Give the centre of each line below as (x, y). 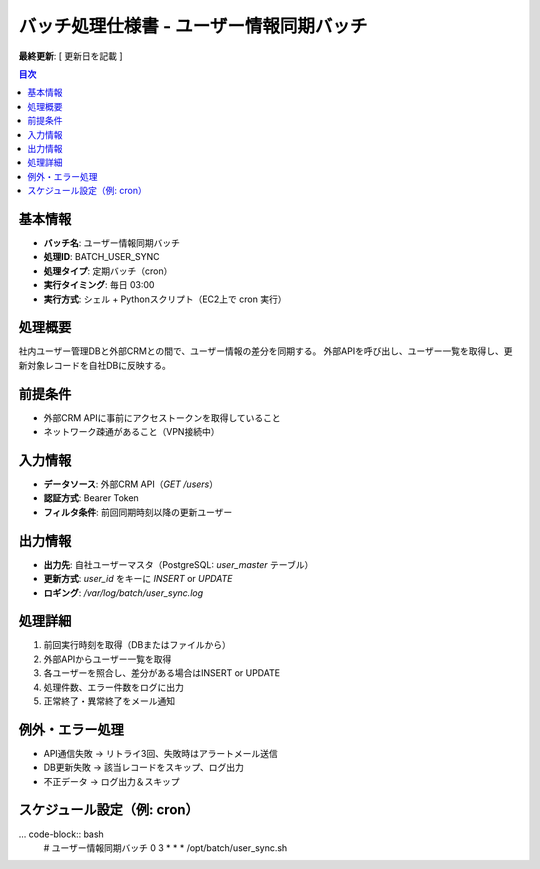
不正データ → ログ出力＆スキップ (111, 781)
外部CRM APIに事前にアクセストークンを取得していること (162, 417)
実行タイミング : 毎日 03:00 (99, 285)
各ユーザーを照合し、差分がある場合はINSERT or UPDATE (161, 673)
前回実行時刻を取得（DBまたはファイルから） (137, 645)
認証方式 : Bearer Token (91, 498)
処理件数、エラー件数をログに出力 (113, 687)
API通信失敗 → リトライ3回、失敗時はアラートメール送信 (161, 753)
